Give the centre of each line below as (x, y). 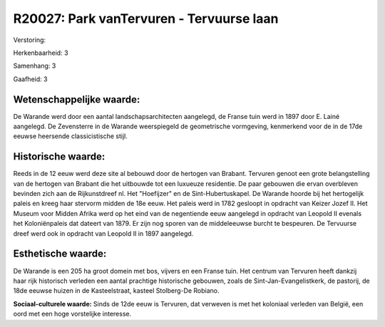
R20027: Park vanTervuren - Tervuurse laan (146, 19)
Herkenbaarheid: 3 (41, 53)
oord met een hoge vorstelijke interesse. (72, 314)
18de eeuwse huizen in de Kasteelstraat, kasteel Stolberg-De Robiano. (116, 291)
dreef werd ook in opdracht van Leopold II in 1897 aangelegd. (103, 233)
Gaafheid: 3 (30, 79)
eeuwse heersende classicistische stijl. (71, 136)
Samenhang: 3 (35, 66)
